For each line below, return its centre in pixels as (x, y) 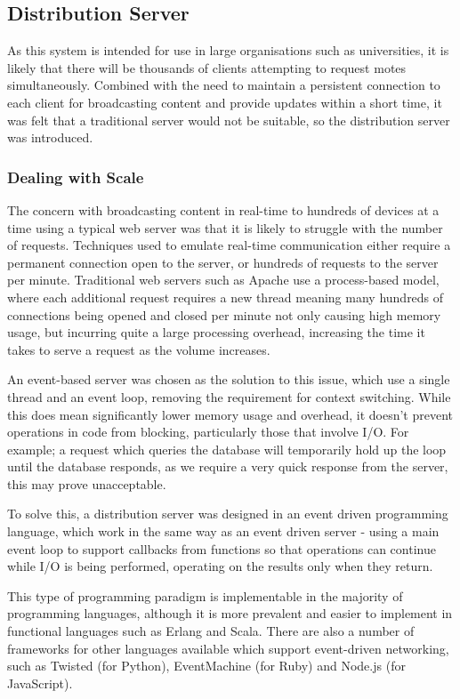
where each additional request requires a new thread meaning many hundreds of (226, 297)
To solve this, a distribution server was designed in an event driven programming (228, 514)
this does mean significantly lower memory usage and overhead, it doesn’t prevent (230, 414)
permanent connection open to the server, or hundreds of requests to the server (223, 262)
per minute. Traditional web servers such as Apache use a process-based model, (223, 280)
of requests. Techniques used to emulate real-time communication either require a (229, 245)
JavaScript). (40, 683)
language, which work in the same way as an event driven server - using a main (223, 531)
